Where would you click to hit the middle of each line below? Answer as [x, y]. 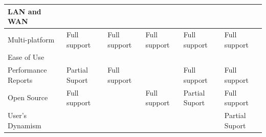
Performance [27, 70]
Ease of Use [26, 57]
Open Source [28, 97]
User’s [17, 115]
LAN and [25, 11]
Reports [20, 79]
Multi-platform [31, 39]
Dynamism [25, 125]
